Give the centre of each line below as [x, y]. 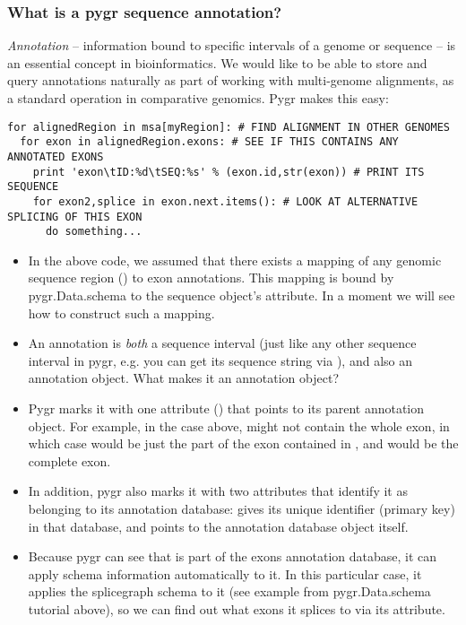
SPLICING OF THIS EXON [75, 217]
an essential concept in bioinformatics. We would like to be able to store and [217, 62]
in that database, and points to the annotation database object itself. [218, 526]
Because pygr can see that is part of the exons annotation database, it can [233, 556]
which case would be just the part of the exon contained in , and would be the [243, 443]
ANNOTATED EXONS [56, 156]
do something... [94, 232]
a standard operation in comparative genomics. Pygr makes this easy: [198, 98]
